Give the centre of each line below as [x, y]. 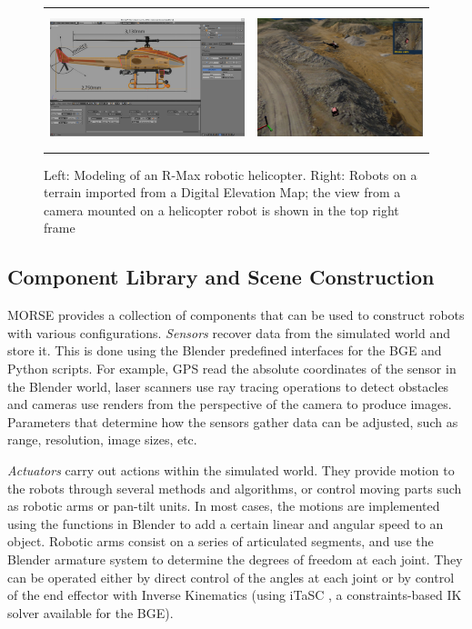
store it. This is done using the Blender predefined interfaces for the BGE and [225, 350]
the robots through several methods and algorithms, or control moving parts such [235, 488]
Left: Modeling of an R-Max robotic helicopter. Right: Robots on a [231, 174]
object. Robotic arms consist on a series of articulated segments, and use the [221, 541]
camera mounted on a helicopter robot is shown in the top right [221, 210]
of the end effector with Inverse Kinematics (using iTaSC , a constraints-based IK [235, 595]
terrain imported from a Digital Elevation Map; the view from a [222, 192]
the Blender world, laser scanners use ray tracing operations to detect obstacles [228, 386]
